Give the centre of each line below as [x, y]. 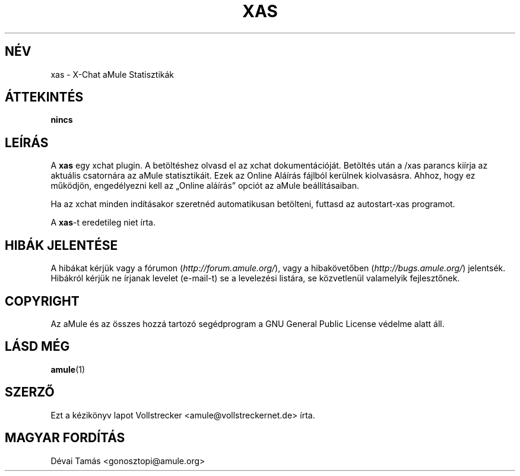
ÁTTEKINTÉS [44, 97]
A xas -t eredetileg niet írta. [103, 223]
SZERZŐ [30, 392]
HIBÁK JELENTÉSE [61, 245]
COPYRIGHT [42, 301]
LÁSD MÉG [37, 347]
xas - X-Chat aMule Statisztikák [112, 74]
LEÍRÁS [27, 142]
